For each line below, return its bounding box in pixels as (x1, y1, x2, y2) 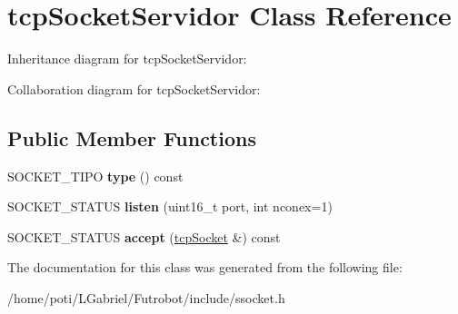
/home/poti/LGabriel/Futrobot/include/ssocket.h (7, 288, 285, 307)
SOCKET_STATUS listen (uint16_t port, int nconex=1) (7, 197, 333, 216)
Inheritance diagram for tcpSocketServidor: (7, 49, 247, 68)
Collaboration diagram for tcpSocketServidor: (7, 79, 261, 98)
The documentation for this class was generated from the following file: (7, 258, 403, 277)
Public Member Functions (7, 123, 256, 152)
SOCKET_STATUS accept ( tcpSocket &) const (7, 227, 281, 246)
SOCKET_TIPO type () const (7, 166, 184, 185)
